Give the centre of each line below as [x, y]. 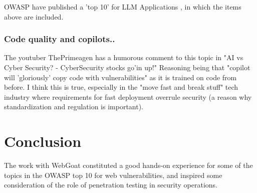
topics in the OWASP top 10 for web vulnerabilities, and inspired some [113, 175]
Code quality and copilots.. [60, 39]
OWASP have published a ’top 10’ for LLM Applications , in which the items [123, 7]
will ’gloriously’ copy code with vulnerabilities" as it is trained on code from [120, 77]
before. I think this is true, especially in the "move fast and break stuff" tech [121, 87]
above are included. [34, 16]
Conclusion [43, 141]
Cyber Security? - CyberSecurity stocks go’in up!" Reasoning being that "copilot [127, 67]
